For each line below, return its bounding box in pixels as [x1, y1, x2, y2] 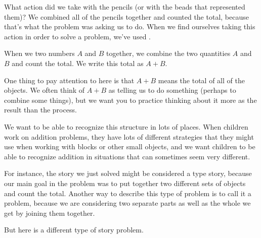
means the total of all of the [158, 75, 245, 85]
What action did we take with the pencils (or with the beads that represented [4, 2, 245, 12]
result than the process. [4, 104, 77, 115]
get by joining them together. [4, 207, 95, 218]
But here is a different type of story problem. [4, 224, 144, 235]
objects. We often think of [4, 85, 85, 95]
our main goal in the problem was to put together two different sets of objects [4, 177, 246, 188]
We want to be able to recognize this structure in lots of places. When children [4, 121, 248, 132]
